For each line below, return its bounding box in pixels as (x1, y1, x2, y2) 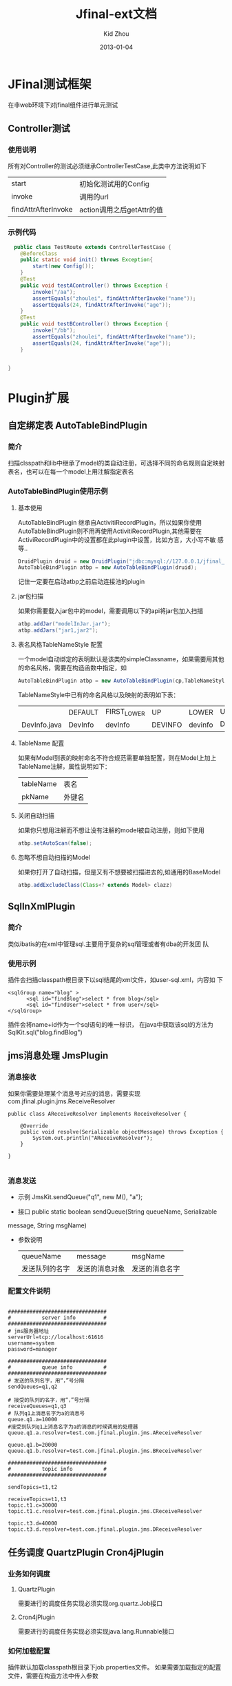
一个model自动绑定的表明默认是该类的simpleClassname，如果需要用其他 (17, 655, 224, 663)
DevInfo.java (21, 720, 63, 730)
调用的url (79, 192, 109, 202)
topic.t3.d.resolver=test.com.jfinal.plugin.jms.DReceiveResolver (8, 1526, 202, 1533)
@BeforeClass (20, 250, 58, 257)
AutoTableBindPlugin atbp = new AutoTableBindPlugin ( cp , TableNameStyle (17, 677, 228, 685)
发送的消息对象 (76, 1264, 125, 1274)
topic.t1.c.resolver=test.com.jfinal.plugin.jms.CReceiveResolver (8, 1508, 202, 1515)
